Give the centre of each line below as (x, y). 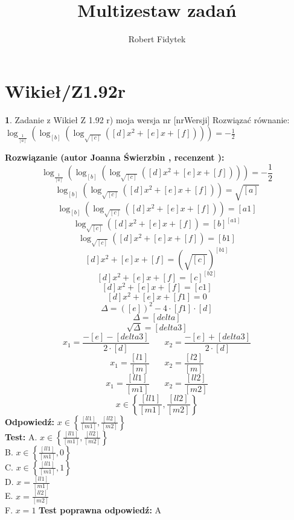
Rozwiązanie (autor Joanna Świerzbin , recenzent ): (115, 157)
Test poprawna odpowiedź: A (100, 510)
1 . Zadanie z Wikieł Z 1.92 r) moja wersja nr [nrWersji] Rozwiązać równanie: (147, 119)
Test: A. (21, 436)
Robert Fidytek (157, 39)
